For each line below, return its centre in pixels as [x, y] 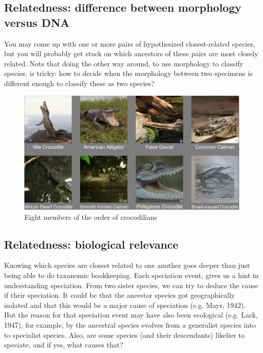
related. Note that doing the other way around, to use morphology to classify [124, 63]
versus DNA [37, 22]
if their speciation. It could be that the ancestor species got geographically [120, 295]
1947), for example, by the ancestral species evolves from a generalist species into [130, 325]
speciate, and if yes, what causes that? [64, 345]
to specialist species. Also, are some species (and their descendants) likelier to [124, 335]
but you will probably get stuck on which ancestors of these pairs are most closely [131, 53]
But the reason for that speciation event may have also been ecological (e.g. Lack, [131, 315]
